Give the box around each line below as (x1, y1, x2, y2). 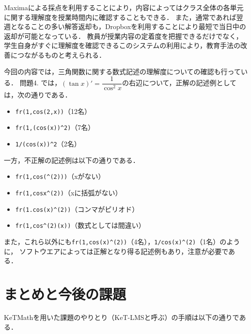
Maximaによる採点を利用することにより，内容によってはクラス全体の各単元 (4, 2, 244, 12)
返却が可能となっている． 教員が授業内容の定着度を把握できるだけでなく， (4, 31, 243, 41)
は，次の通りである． (4, 90, 72, 100)
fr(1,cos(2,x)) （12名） (15, 106, 92, 116)
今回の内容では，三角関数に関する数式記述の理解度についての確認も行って (4, 66, 241, 76)
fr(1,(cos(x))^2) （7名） (15, 122, 95, 132)
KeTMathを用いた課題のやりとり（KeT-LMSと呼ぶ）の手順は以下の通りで (4, 312, 239, 322)
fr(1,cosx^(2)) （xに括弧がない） (15, 188, 122, 198)
